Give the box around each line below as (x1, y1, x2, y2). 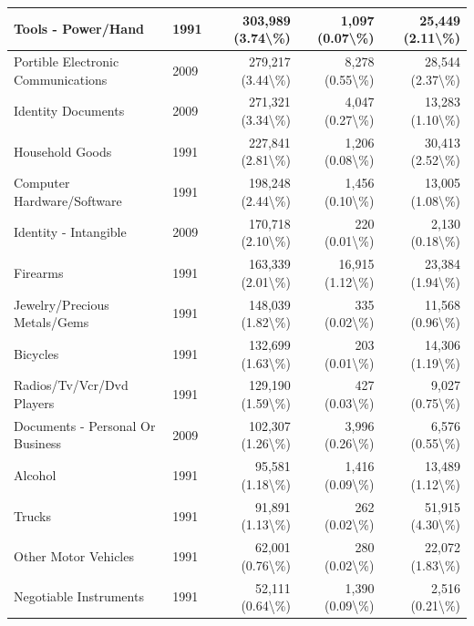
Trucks (14, 506, 51, 525)
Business (14, 434, 62, 453)
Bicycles (14, 344, 59, 363)
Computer (14, 173, 70, 192)
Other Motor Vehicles (14, 546, 134, 565)
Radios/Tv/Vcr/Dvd (14, 375, 129, 395)
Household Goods (14, 141, 112, 160)
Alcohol (14, 466, 57, 485)
